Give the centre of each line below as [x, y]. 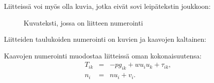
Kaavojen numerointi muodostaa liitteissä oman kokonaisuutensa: [103, 55]
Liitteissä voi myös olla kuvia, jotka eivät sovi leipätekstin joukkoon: [107, 6]
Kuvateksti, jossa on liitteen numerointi [83, 22]
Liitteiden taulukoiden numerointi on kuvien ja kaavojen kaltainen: [105, 39]
